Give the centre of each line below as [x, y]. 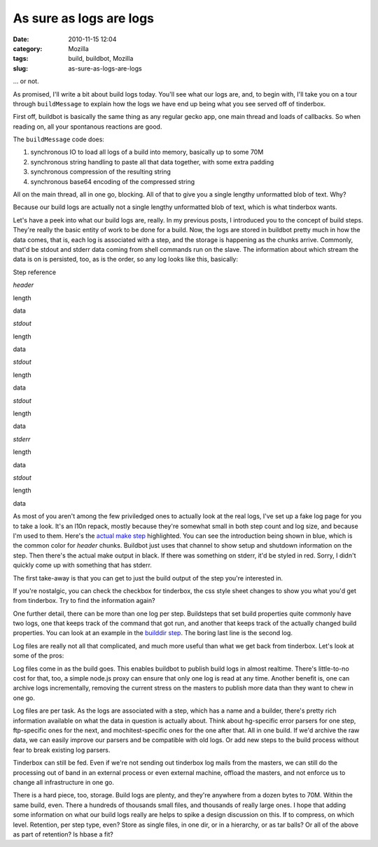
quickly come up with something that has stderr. [82, 565]
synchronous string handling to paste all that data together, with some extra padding [152, 162]
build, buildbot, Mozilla [101, 59]
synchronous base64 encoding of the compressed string [113, 181]
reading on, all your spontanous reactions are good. [87, 127]
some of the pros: [38, 656]
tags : [21, 59]
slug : [20, 68]
